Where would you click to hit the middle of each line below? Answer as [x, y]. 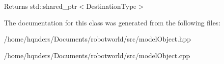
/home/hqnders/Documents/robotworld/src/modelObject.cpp [97, 55]
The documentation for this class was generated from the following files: [112, 22]
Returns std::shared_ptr [41, 6]
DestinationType [111, 6]
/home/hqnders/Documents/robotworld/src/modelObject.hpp [98, 39]
